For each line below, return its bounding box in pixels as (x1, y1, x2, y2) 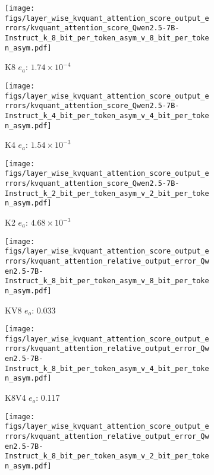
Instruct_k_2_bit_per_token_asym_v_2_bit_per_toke (5, 189, 209, 198)
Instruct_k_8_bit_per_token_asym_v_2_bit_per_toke (5, 452, 209, 461)
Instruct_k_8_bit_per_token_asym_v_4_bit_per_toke (5, 364, 209, 373)
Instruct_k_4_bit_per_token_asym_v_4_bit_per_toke (5, 111, 209, 120)
